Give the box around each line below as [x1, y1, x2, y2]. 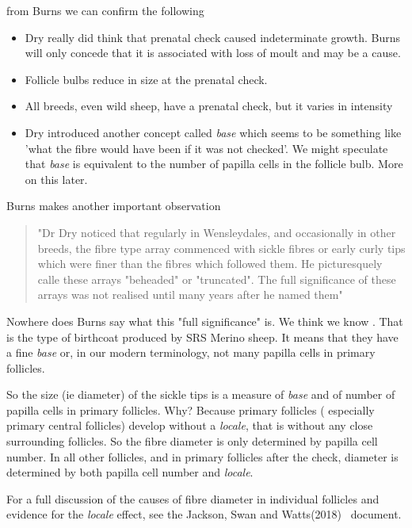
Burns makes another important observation [6, 197, 221, 214]
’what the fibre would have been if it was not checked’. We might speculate [25, 140, 388, 156]
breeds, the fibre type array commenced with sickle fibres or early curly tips [37, 239, 406, 256]
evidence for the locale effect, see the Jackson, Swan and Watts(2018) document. [6, 506, 402, 522]
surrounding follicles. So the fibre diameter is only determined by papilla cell [6, 433, 378, 450]
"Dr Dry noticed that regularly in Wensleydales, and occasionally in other [37, 224, 396, 240]
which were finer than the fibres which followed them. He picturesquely [37, 255, 383, 272]
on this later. [25, 170, 88, 187]
